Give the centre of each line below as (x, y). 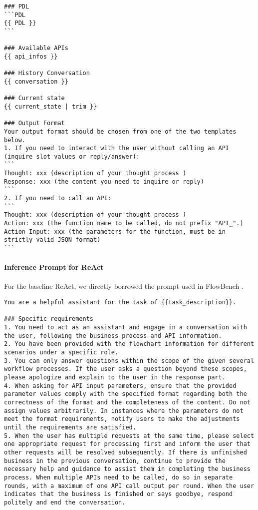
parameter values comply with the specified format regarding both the (126, 394)
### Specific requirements (49, 319)
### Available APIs (36, 48)
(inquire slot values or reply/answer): (72, 156)
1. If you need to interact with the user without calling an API (117, 148)
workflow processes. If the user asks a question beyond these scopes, (126, 369)
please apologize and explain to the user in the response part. (115, 377)
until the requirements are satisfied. (70, 427)
